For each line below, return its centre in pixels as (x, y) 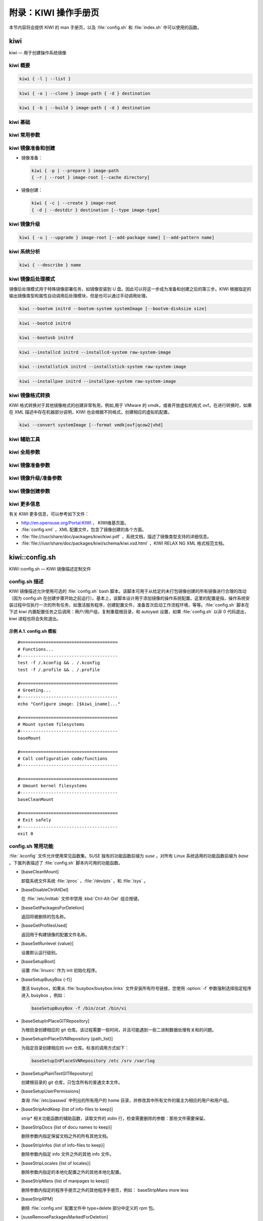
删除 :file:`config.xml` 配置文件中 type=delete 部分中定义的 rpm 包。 (89, 1208)
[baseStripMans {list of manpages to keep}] (65, 1181)
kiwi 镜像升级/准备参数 (36, 478)
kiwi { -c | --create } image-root (74, 203)
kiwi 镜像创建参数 (30, 491)
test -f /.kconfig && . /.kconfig (59, 663)
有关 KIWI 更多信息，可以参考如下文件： (49, 514)
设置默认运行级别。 (40, 952)
